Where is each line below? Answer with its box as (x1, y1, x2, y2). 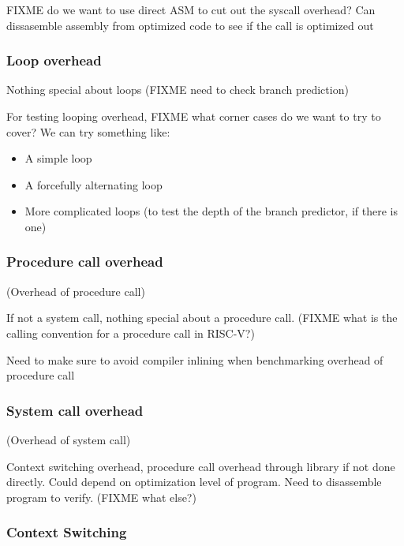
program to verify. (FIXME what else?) (6, 488, 196, 505)
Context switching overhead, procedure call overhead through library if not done (6, 458, 395, 474)
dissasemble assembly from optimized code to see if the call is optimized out (6, 17, 374, 33)
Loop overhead (6, 50, 102, 70)
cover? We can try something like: (6, 123, 170, 140)
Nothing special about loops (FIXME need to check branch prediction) (6, 81, 349, 98)
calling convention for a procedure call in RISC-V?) (6, 324, 255, 341)
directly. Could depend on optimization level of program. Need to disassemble (6, 473, 382, 490)
